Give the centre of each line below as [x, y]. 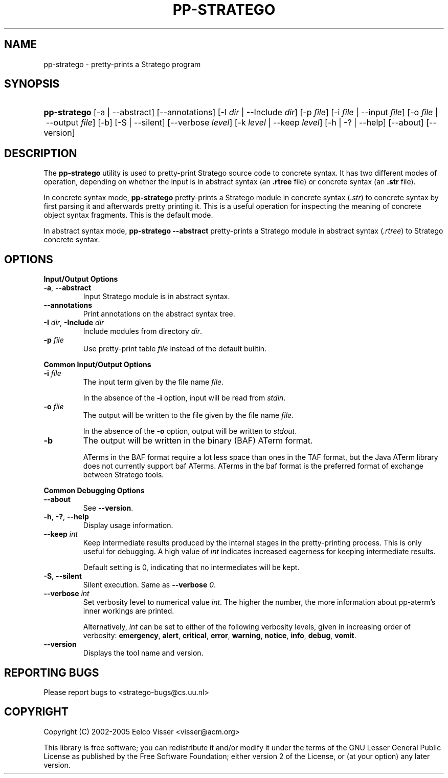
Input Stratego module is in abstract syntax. [156, 297]
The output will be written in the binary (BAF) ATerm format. [198, 441]
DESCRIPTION [41, 153]
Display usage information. [128, 525]
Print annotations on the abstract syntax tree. [159, 314]
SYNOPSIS [32, 84]
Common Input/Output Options [97, 365]
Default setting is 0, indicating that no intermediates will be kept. [191, 567]
